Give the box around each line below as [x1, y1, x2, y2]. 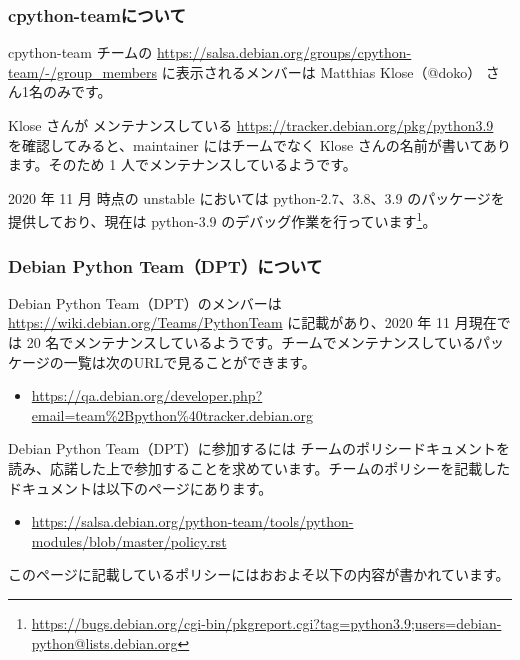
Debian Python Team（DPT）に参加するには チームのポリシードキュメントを [8, 438, 511, 459]
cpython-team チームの [8, 42, 153, 63]
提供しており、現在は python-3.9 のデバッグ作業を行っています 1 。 [8, 208, 437, 232]
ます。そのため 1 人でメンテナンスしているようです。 [8, 154, 357, 175]
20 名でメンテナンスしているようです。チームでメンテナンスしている [26, 332, 477, 353]
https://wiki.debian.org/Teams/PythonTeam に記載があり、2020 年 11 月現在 [8, 312, 497, 333]
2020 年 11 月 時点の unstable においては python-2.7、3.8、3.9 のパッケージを [8, 187, 505, 208]
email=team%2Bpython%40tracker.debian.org [31, 404, 313, 425]
